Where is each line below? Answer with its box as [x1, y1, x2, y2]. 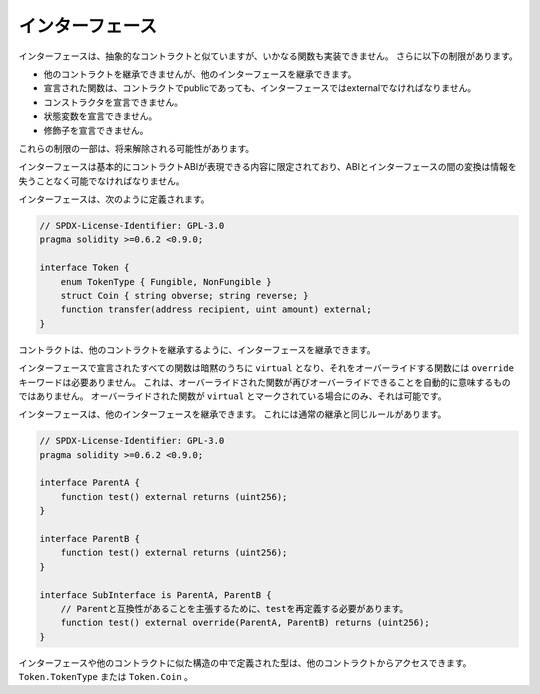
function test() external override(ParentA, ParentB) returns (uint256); [60, 617, 430, 629]
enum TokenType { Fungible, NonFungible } [60, 276, 272, 287]
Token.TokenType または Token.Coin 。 [18, 671, 194, 683]
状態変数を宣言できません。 [43, 110, 158, 122]
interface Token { [39, 262, 130, 274]
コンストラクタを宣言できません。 [43, 96, 184, 108]
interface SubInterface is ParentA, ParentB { [39, 589, 272, 600]
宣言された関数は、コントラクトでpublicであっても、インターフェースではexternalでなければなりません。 [43, 82, 477, 94]
